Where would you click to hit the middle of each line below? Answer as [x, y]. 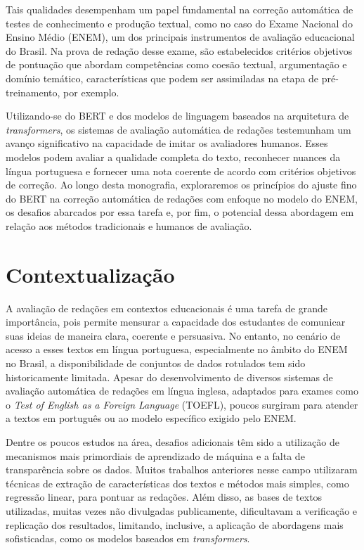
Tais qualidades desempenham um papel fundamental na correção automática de [180, 9]
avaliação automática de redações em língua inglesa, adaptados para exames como [182, 391]
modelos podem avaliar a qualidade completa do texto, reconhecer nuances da [173, 156]
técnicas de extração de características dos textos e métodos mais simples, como [177, 483]
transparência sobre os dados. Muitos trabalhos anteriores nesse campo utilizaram [182, 469]
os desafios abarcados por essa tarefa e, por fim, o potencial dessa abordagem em [180, 212]
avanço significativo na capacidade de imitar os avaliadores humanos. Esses [167, 143]
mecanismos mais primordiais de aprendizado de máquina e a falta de [155, 455]
